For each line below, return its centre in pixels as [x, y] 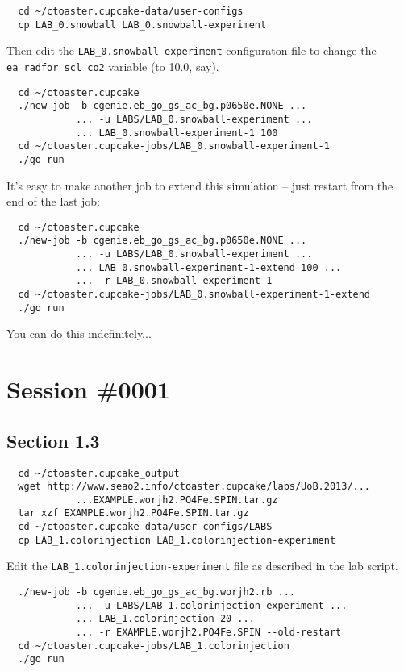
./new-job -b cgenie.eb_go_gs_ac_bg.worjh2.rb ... [156, 592]
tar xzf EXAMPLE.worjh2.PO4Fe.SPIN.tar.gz [133, 513]
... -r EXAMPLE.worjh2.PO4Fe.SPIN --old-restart [208, 633]
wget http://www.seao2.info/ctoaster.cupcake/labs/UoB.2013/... [194, 487]
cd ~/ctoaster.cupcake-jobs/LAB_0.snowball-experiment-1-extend [194, 295]
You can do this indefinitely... [79, 333]
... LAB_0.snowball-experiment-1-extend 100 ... [208, 267]
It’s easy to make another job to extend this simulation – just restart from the [200, 185]
